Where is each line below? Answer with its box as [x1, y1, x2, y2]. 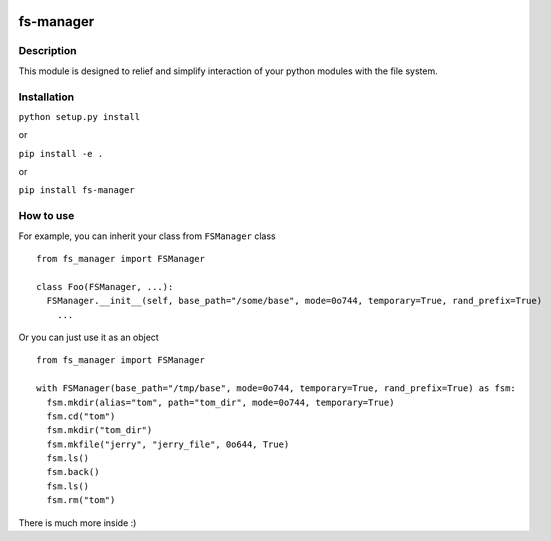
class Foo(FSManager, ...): [36, 281, 174, 292]
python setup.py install [18, 111, 140, 122]
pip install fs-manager [18, 185, 135, 196]
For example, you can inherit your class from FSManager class [18, 230, 276, 242]
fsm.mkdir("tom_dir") [46, 425, 153, 436]
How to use [18, 209, 75, 223]
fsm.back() [46, 466, 100, 478]
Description [18, 44, 77, 58]
